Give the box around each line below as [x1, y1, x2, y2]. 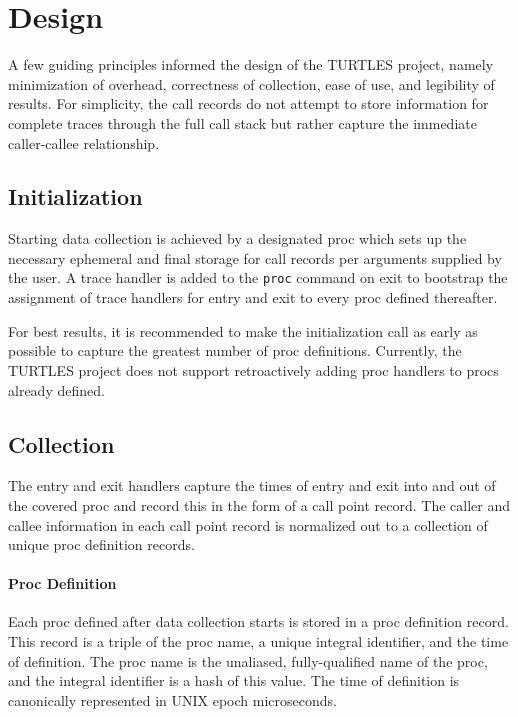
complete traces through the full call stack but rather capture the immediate [8, 112, 477, 133]
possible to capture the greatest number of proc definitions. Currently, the [8, 340, 462, 361]
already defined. [8, 379, 105, 400]
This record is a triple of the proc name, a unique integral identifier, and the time [8, 631, 509, 652]
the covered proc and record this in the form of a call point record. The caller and [8, 494, 511, 515]
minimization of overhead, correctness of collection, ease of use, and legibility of [8, 73, 495, 94]
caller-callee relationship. [8, 132, 160, 153]
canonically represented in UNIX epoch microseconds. [8, 689, 337, 710]
